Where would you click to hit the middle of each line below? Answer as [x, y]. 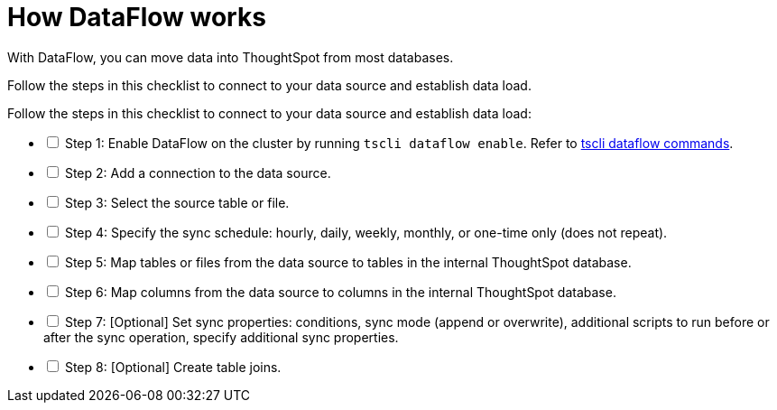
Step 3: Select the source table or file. [177, 202]
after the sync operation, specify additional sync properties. [221, 337]
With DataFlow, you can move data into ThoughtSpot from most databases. [231, 57]
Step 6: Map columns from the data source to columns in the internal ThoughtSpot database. [340, 292]
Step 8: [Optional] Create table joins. [173, 367]
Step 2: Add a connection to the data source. [198, 172]
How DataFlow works [137, 17]
